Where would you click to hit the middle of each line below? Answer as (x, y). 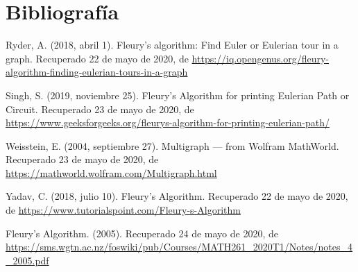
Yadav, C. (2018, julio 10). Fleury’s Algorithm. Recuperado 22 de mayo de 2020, (177, 196)
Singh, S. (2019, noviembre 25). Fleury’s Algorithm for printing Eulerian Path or (178, 95)
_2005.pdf (27, 260)
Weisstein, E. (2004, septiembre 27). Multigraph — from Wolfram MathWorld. (172, 145)
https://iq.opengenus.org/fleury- (261, 58)
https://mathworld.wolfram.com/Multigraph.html (111, 172)
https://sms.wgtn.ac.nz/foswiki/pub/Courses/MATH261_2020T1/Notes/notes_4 (179, 247)
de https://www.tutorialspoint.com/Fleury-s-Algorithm (123, 210)
